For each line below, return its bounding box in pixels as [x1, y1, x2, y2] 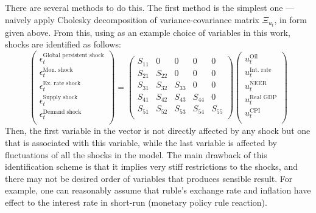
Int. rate [250, 67, 272, 74]
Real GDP [250, 94, 277, 100]
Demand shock [43, 109, 82, 115]
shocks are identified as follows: [5, 38, 121, 51]
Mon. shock [43, 67, 73, 74]
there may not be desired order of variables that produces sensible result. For [5, 172, 293, 184]
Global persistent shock [43, 52, 104, 58]
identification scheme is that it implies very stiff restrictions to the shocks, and [5, 160, 298, 173]
